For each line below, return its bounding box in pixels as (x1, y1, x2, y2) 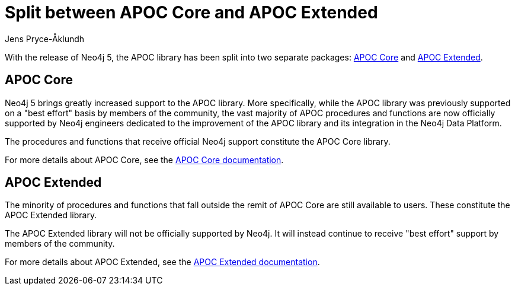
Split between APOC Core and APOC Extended (5, 2, 378, 23)
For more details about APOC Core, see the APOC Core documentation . (5, 154, 284, 165)
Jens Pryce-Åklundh (5, 33, 85, 44)
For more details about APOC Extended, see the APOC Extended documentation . (5, 257, 320, 267)
